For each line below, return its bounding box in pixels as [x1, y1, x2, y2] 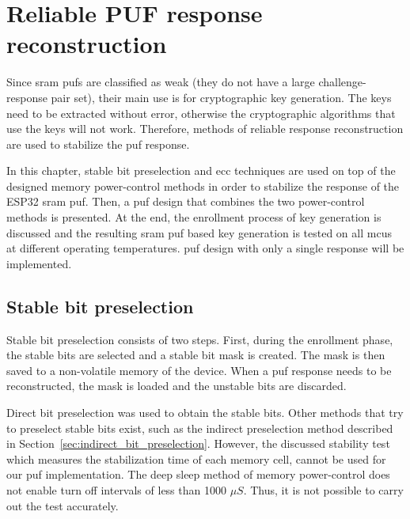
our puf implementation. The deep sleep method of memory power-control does [6, 466, 390, 483]
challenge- [318, 74, 366, 90]
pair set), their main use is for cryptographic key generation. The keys [51, 89, 392, 105]
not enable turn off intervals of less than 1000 [6, 481, 226, 498]
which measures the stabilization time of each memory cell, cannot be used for [6, 450, 386, 467]
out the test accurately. [6, 497, 119, 513]
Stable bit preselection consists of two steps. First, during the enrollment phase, [6, 331, 393, 347]
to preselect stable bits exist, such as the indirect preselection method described [6, 419, 393, 436]
